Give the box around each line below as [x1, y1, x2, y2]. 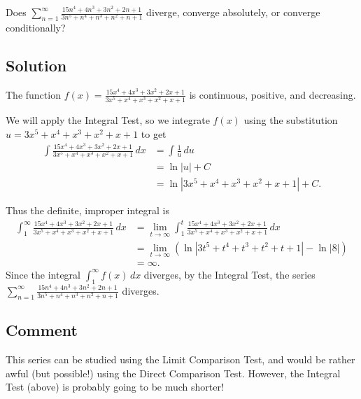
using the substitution [243, 113, 338, 127]
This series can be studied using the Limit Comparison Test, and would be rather [6, 352, 355, 367]
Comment [6, 319, 78, 341]
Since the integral [6, 267, 80, 281]
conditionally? [6, 20, 66, 35]
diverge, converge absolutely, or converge [146, 5, 320, 19]
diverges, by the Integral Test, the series [143, 267, 316, 281]
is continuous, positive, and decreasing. [189, 87, 356, 101]
